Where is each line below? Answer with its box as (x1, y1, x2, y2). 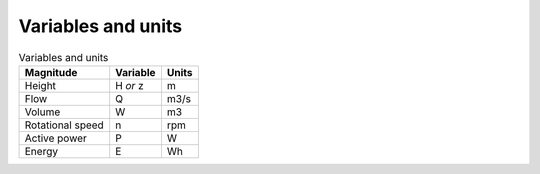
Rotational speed (24, 118, 104, 132)
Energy (24, 144, 59, 158)
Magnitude (24, 65, 78, 79)
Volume (24, 105, 61, 119)
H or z (115, 78, 144, 92)
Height (24, 78, 57, 92)
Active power (24, 131, 87, 145)
